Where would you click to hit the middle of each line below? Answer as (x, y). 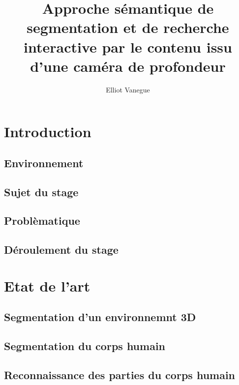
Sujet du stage (41, 192)
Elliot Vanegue (128, 89)
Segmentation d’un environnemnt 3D (100, 317)
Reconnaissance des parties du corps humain (120, 374)
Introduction (48, 132)
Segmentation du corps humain (85, 346)
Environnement (44, 163)
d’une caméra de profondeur (128, 66)
